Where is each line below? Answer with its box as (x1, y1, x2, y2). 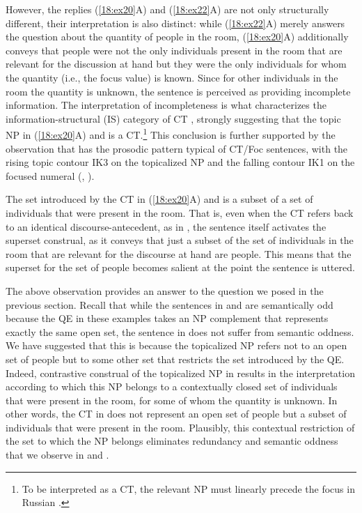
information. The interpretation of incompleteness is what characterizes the (6, 98, 326, 112)
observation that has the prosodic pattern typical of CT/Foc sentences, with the (6, 141, 348, 155)
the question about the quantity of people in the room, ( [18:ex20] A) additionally (6, 29, 349, 44)
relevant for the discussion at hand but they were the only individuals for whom (6, 56, 347, 71)
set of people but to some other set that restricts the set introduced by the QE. (6, 351, 345, 366)
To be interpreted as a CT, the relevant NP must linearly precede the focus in (22, 481, 355, 496)
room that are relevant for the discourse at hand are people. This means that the (6, 246, 352, 261)
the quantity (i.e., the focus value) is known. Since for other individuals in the (6, 70, 338, 84)
